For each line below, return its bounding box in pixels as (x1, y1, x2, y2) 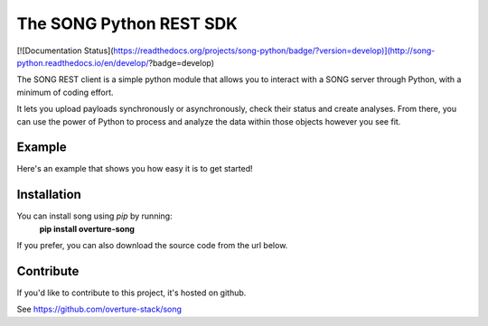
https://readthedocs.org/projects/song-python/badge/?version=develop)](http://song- (113, 45, 436, 56)
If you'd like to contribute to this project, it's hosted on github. (16, 287, 247, 298)
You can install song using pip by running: (16, 210, 173, 221)
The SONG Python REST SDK (16, 14, 239, 33)
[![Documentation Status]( (16, 45, 114, 56)
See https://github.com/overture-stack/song (16, 303, 183, 315)
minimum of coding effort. (16, 87, 114, 98)
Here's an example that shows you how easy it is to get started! (16, 163, 253, 174)
